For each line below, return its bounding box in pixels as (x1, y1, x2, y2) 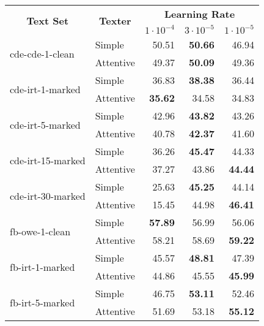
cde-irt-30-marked (10, 188, 86, 203)
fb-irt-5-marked (10, 295, 75, 309)
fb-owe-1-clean (10, 224, 71, 238)
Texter (99, 13, 131, 28)
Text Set (26, 13, 69, 28)
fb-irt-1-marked (10, 259, 75, 274)
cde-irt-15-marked (10, 153, 86, 167)
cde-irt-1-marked (10, 81, 81, 96)
